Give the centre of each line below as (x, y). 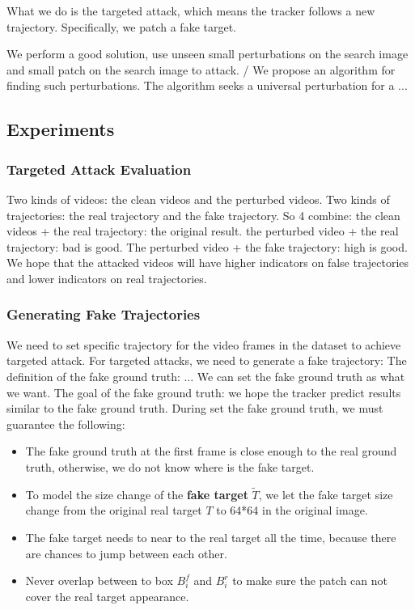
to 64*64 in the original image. (292, 510)
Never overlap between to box (99, 580)
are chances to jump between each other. (126, 553)
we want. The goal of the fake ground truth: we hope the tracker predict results (204, 392)
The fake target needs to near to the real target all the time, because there (211, 537)
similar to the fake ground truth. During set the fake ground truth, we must (195, 408)
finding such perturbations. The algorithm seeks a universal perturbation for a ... (207, 85)
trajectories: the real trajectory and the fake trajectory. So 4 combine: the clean (203, 215)
